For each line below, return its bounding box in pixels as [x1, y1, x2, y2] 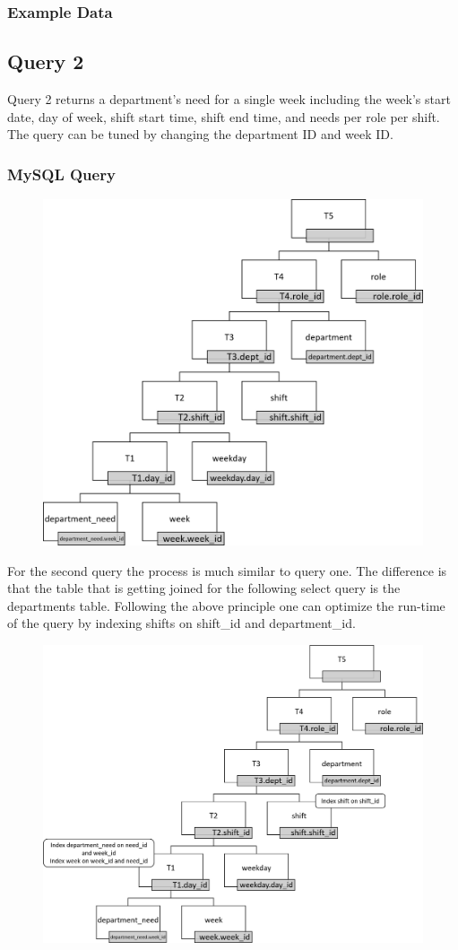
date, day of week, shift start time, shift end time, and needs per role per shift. [7, 107, 440, 126]
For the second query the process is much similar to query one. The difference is [7, 561, 447, 580]
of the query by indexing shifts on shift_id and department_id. [7, 614, 356, 632]
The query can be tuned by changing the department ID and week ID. [7, 125, 393, 144]
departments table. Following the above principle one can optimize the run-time [7, 596, 445, 614]
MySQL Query [7, 162, 116, 185]
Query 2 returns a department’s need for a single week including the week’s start [7, 90, 451, 109]
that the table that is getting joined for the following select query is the [7, 579, 401, 597]
